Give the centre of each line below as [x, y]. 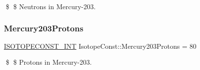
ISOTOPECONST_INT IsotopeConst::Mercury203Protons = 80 [100, 46]
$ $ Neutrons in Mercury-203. [50, 6]
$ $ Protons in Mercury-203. [49, 62]
